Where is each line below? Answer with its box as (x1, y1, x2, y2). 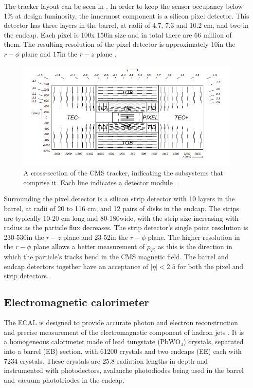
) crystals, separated (183, 336, 244, 347)
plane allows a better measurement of (33, 241, 145, 252)
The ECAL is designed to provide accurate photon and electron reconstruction (4, 317, 238, 328)
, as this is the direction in (153, 241, 232, 252)
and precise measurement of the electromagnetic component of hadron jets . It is (4, 327, 244, 337)
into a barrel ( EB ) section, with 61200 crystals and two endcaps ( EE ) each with (4, 346, 242, 356)
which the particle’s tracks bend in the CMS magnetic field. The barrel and (4, 252, 229, 262)
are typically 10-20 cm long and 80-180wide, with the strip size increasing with (4, 213, 239, 223)
